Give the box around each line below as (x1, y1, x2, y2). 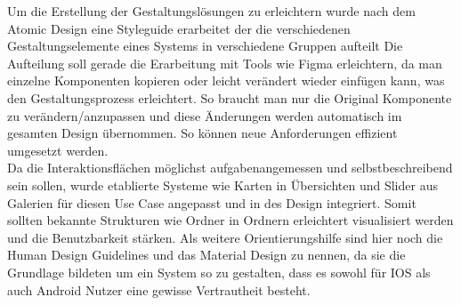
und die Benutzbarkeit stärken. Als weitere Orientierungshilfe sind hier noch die (7, 228, 443, 246)
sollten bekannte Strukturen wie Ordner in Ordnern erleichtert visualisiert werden (7, 211, 454, 229)
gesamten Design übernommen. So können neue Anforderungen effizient (7, 124, 398, 142)
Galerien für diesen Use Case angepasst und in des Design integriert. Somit (7, 193, 417, 212)
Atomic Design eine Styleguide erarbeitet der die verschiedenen (7, 19, 351, 37)
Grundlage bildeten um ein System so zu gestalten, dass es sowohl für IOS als (7, 262, 431, 281)
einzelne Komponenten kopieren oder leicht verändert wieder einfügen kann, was (7, 71, 445, 90)
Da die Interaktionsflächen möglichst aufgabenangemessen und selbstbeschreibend (7, 158, 453, 177)
